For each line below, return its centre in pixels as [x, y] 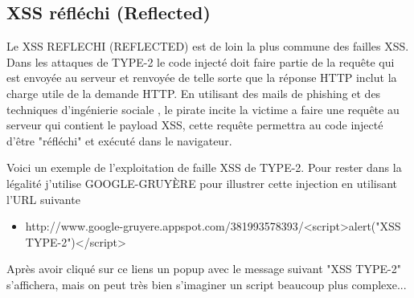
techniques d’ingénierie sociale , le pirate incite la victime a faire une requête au [203, 109]
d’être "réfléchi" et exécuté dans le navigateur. [119, 140]
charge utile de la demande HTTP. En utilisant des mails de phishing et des [194, 93]
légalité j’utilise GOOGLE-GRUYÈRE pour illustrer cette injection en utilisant [202, 183]
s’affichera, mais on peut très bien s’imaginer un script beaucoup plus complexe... [207, 284]
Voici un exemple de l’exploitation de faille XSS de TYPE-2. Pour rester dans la [204, 167]
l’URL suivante [43, 199]
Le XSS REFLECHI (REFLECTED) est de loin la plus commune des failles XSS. [208, 46]
